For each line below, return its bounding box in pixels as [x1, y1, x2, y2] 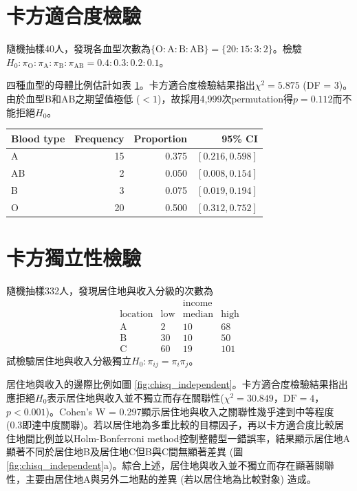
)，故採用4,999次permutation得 [158, 91, 293, 105]
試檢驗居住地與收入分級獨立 [6, 353, 131, 367]
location [120, 309, 153, 319]
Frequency [74, 131, 125, 145]
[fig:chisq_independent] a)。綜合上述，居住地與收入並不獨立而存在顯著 [6, 457, 315, 472]
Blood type [11, 131, 65, 145]
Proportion [133, 131, 188, 145]
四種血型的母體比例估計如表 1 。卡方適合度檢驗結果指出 [6, 78, 255, 92]
